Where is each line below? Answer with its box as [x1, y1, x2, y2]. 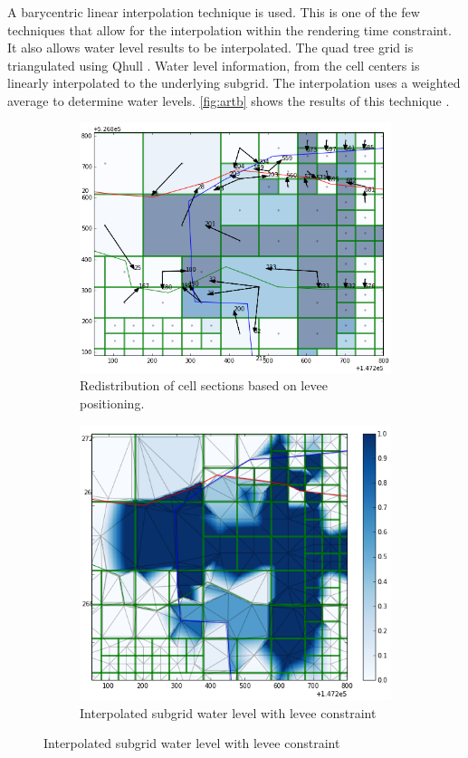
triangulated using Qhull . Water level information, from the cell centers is [7, 55, 420, 74]
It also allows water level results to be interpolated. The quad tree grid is [7, 38, 414, 57]
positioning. [80, 393, 145, 412]
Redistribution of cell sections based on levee [80, 376, 328, 395]
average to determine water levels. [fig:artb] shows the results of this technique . [7, 91, 450, 110]
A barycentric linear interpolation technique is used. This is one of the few [7, 3, 420, 21]
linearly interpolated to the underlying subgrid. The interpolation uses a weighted [7, 73, 461, 92]
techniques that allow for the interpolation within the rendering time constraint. [7, 20, 452, 39]
